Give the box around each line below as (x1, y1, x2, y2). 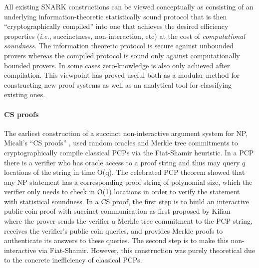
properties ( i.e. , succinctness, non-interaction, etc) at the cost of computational (4, 30, 245, 41)
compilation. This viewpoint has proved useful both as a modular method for (4, 70, 240, 80)
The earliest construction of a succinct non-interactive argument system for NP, (4, 128, 248, 138)
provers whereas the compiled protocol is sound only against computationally (4, 50, 240, 60)
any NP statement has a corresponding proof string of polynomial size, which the (4, 176, 253, 187)
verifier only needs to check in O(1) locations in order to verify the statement (4, 186, 240, 197)
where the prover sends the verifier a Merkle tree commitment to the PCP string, (4, 216, 253, 226)
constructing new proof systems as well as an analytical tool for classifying (4, 79, 232, 90)
